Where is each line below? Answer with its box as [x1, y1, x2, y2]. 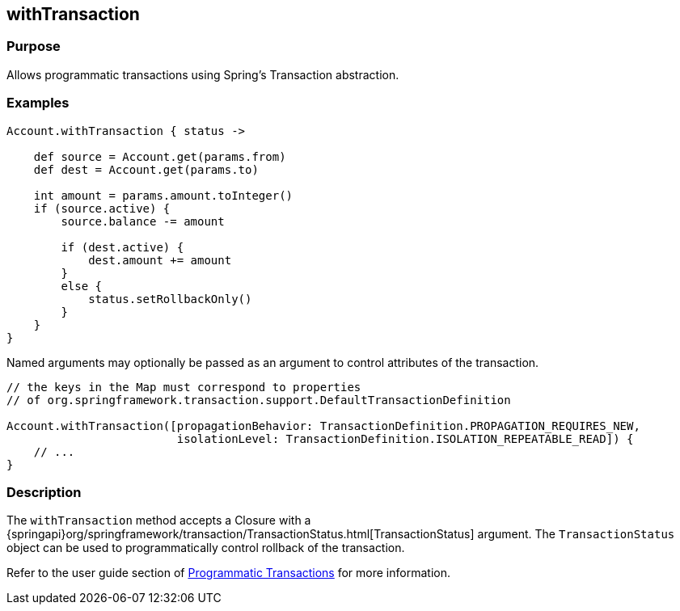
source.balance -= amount [61, 214, 225, 228]
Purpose [6, 38, 61, 55]
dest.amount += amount [88, 253, 232, 267]
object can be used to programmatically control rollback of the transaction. [6, 541, 405, 555]
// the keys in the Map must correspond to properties [6, 380, 361, 394]
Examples [6, 95, 70, 112]
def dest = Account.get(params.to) [33, 162, 259, 176]
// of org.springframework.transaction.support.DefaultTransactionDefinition [6, 393, 511, 407]
